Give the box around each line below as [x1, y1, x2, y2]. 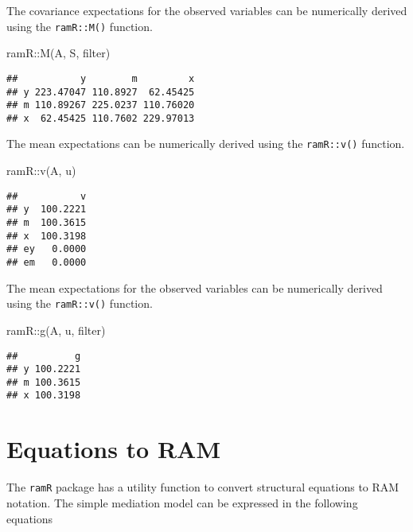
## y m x [6, 72, 195, 84]
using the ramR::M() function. [6, 17, 153, 34]
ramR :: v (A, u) [6, 162, 76, 179]
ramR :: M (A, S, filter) [6, 45, 111, 61]
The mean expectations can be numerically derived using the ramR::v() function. [6, 135, 405, 152]
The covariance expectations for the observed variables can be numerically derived [6, 2, 407, 18]
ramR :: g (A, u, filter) [6, 321, 106, 338]
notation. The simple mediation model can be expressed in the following [6, 494, 358, 511]
